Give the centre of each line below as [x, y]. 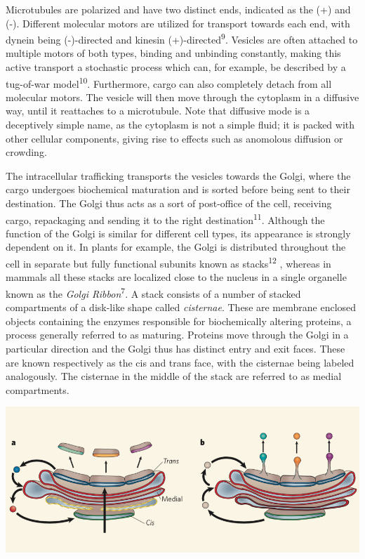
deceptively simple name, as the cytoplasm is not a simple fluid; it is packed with [180, 125]
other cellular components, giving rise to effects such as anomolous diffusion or [174, 138]
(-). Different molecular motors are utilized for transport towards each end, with [178, 23]
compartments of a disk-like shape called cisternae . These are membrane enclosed [181, 307]
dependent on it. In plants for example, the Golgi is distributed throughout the [176, 247]
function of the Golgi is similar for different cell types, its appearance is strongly [178, 233]
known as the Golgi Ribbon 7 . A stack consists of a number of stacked [153, 292]
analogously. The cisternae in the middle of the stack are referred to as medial [174, 376]
